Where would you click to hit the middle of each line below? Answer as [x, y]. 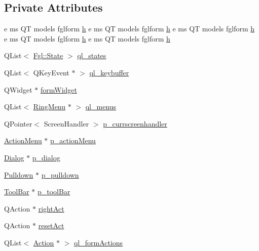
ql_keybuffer [109, 72]
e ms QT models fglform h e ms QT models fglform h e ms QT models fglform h [129, 29]
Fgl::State [48, 55]
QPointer [18, 123]
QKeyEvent [51, 72]
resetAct [51, 225]
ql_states [92, 55]
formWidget [59, 89]
